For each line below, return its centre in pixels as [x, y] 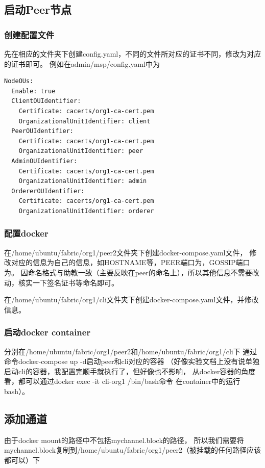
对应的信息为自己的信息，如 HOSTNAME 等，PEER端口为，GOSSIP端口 [130, 262]
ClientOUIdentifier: [46, 101]
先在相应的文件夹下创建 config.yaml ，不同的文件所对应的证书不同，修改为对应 [133, 54]
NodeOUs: [19, 81]
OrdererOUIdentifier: [48, 191]
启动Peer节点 [38, 9]
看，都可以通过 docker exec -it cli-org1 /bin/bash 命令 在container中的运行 [122, 381]
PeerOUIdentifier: [43, 131]
